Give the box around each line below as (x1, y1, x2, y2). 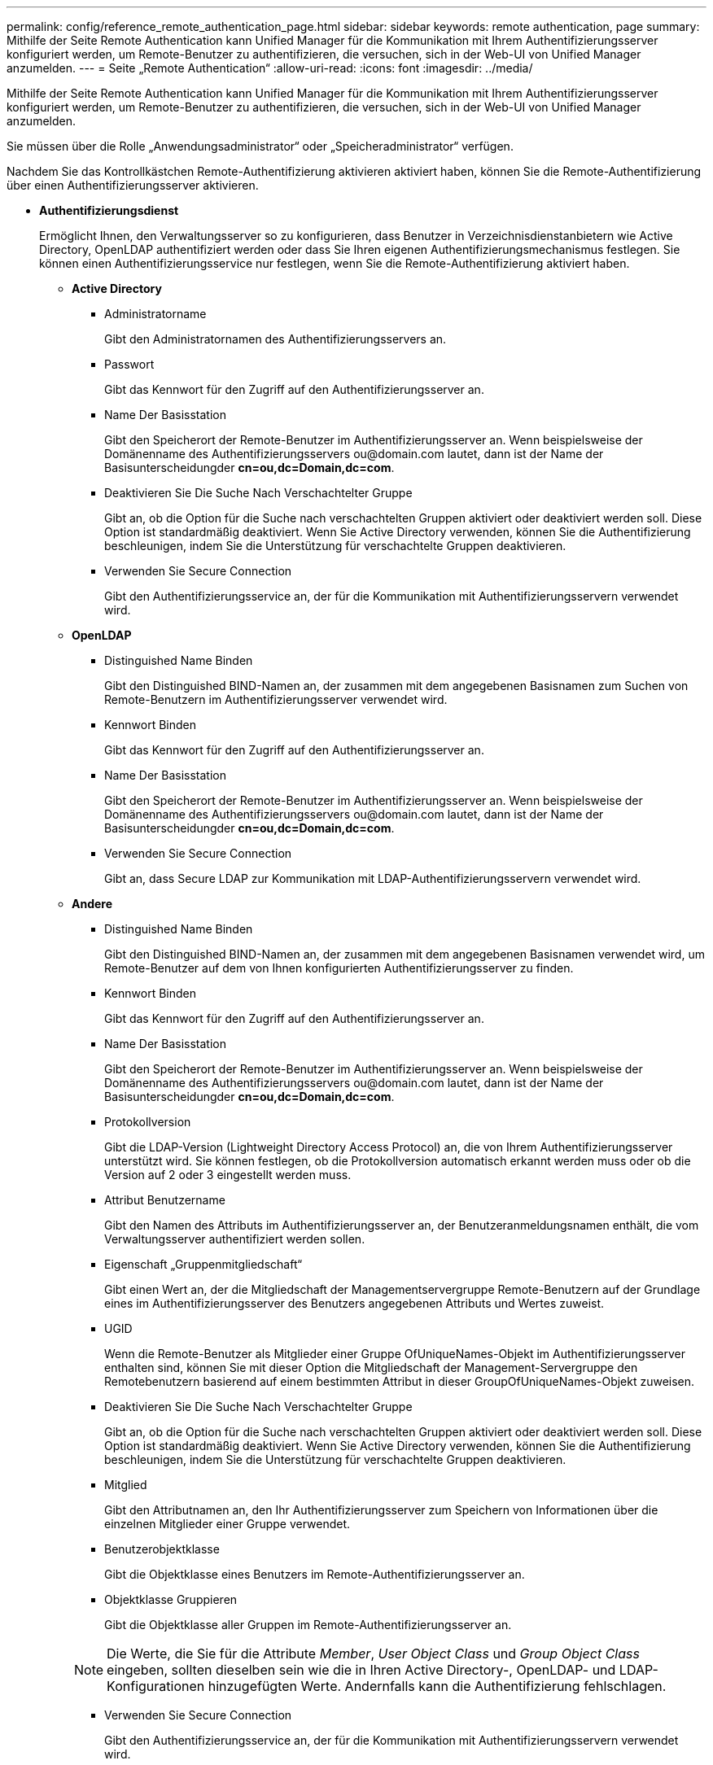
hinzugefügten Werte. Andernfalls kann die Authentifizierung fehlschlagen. (208, 1678, 667, 1694)
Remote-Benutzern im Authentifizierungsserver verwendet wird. (104, 692, 448, 706)
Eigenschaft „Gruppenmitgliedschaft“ (104, 1257, 303, 1271)
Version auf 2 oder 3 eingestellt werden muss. (104, 1168, 352, 1182)
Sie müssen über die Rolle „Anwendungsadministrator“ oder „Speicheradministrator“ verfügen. (7, 139, 514, 153)
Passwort (104, 357, 155, 371)
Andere (72, 897, 113, 911)
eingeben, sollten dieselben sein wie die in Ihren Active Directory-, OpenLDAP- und (107, 1662, 616, 1678)
